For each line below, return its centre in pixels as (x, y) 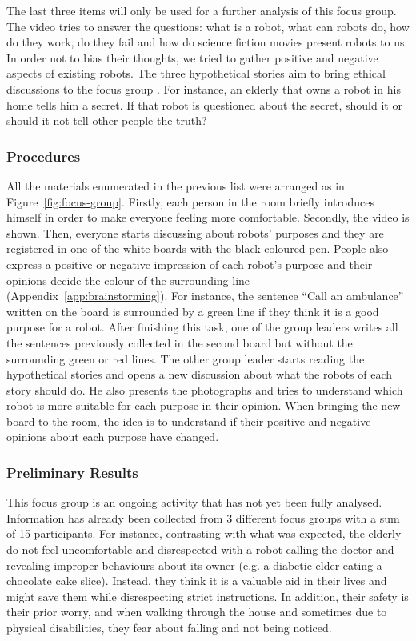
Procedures (44, 156)
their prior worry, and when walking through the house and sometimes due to (197, 612)
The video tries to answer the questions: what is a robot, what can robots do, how (208, 26)
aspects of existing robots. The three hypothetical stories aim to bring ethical (196, 73)
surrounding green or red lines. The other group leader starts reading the (186, 358)
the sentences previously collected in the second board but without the (180, 342)
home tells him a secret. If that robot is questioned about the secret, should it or (204, 104)
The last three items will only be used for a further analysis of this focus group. (202, 10)
